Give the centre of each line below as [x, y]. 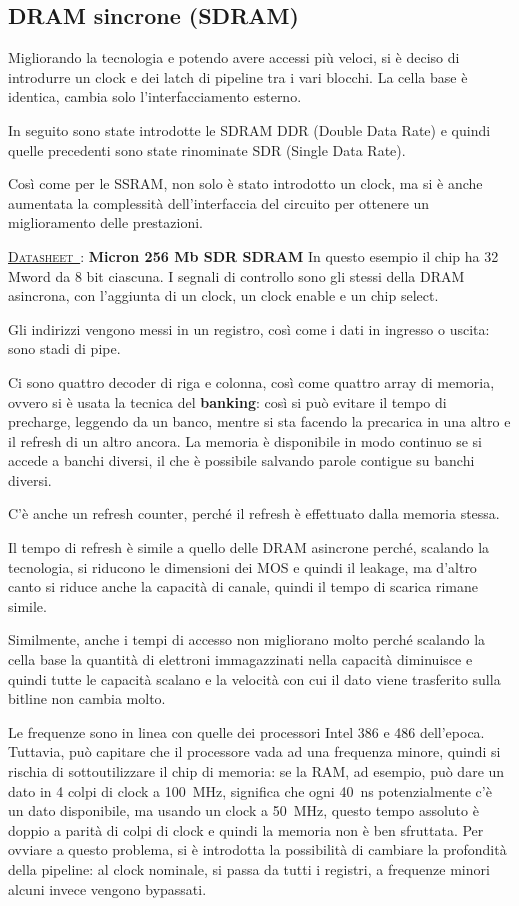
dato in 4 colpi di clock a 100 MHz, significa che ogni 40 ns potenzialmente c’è [250, 790]
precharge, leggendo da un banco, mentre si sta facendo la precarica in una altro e [259, 421]
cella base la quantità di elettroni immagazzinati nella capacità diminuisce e [240, 659]
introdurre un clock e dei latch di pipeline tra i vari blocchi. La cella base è [238, 76]
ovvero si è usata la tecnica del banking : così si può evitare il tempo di [227, 401]
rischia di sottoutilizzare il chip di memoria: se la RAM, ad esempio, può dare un [256, 771]
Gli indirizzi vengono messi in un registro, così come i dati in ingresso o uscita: [249, 328]
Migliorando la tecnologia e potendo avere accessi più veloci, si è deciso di [234, 57]
